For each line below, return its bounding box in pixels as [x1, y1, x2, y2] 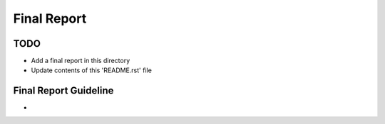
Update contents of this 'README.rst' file [31, 66, 153, 74]
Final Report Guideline [13, 85, 114, 97]
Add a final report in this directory [31, 57, 130, 65]
